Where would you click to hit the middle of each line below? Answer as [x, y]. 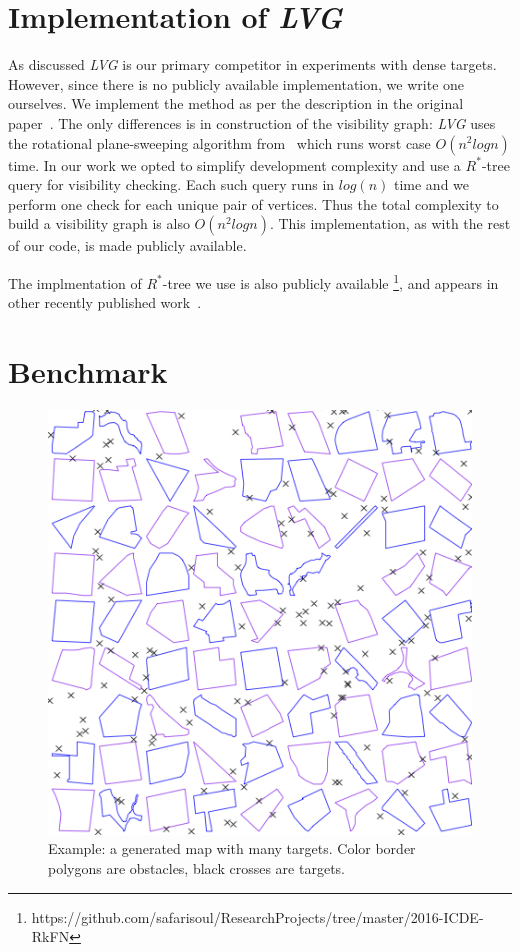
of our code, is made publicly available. [127, 245]
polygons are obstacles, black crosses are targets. [196, 867]
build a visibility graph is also [99, 223]
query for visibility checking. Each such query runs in [171, 184]
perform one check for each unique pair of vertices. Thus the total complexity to [253, 203]
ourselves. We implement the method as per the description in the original [236, 103]
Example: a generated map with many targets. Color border [232, 848]
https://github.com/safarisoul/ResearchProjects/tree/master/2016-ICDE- [257, 916]
